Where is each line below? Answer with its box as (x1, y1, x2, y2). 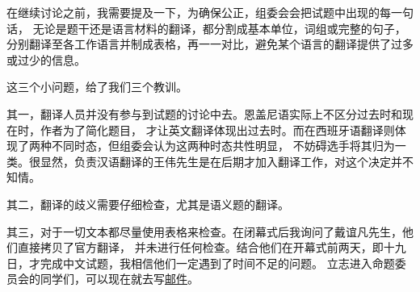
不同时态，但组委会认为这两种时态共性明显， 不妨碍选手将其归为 (51, 137, 395, 154)
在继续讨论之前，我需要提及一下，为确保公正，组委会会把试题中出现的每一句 (6, 4, 414, 20)
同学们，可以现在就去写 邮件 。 (40, 270, 199, 287)
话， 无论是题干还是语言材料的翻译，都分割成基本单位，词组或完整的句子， (6, 19, 406, 36)
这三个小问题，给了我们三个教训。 (6, 78, 187, 95)
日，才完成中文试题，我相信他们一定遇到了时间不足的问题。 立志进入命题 (6, 254, 395, 271)
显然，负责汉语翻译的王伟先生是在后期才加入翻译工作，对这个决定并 (40, 152, 402, 169)
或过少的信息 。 (6, 51, 86, 68)
